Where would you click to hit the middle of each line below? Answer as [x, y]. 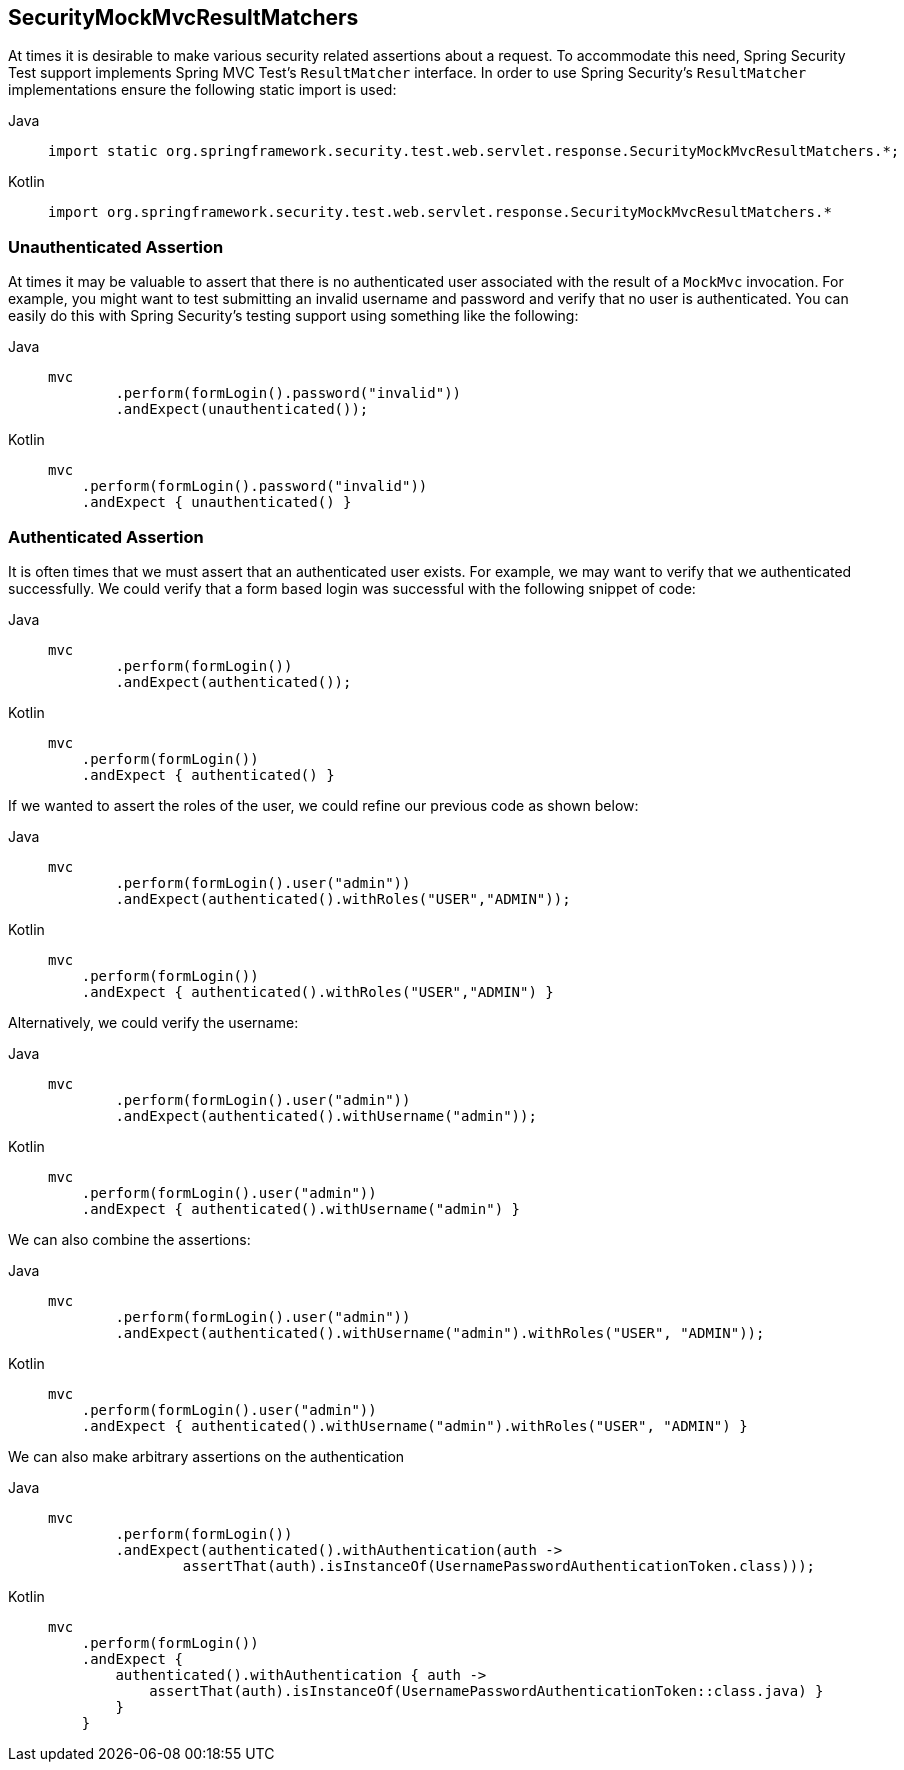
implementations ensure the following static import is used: [202, 90]
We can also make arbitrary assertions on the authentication [206, 1456]
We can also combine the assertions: [129, 1239]
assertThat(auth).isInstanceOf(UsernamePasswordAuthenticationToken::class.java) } [486, 1690]
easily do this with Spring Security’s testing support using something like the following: [293, 316]
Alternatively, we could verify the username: [153, 1022]
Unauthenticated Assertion [116, 246]
